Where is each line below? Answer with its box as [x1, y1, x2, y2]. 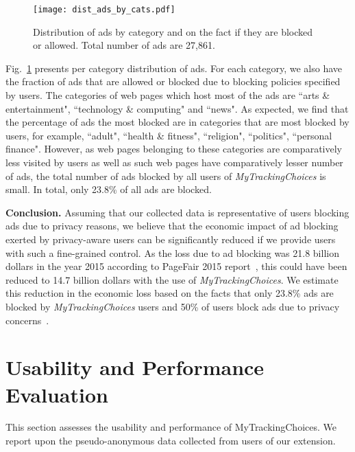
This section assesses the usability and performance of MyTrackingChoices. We [5, 420, 336, 434]
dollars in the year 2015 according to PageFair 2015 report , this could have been [5, 259, 347, 273]
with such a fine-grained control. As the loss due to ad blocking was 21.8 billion [5, 245, 339, 260]
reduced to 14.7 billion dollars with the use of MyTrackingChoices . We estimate [5, 272, 339, 286]
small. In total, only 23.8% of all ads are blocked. [5, 182, 212, 196]
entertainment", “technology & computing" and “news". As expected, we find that [5, 101, 349, 115]
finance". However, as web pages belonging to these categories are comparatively [5, 142, 342, 156]
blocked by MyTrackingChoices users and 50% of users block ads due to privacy [5, 299, 340, 313]
